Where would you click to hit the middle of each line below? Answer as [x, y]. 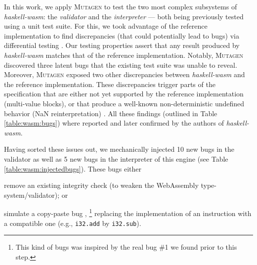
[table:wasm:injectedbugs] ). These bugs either [73, 168]
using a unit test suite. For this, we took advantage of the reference [106, 26]
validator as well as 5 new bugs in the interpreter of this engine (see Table [116, 158]
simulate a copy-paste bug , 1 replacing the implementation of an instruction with [128, 212]
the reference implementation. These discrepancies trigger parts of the [110, 84]
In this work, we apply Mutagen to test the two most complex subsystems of [121, 6]
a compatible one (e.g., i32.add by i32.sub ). [73, 223]
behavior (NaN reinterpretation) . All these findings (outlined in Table [111, 113]
